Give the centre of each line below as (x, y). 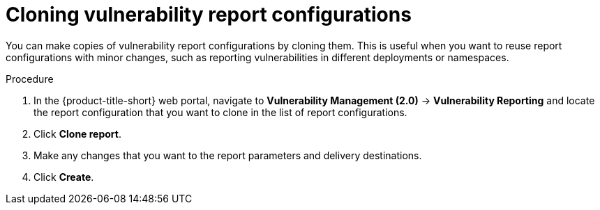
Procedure (30, 79)
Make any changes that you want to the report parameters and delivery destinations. (228, 155)
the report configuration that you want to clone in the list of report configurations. (220, 112)
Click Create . (64, 177)
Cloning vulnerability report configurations (209, 15)
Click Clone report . (78, 134)
